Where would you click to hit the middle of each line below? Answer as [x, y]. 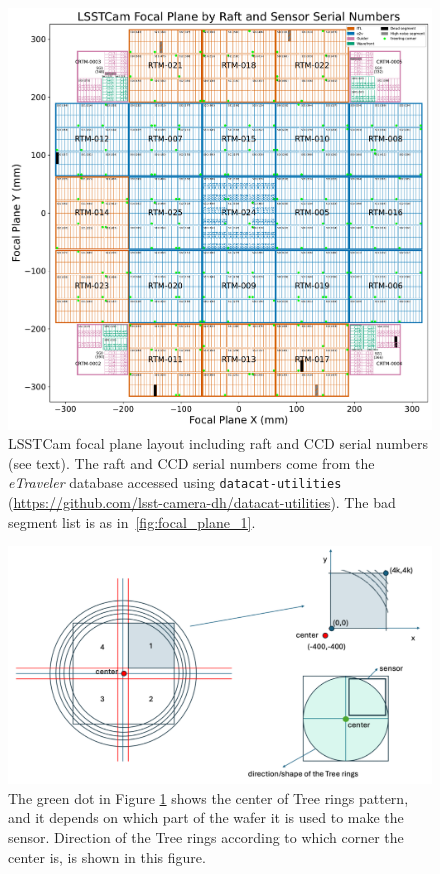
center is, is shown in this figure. [107, 856]
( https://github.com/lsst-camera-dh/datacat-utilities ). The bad [202, 501]
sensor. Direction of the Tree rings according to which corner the [206, 836]
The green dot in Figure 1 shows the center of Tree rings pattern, [208, 797]
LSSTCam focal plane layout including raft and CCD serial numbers [218, 443]
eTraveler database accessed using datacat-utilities [175, 482]
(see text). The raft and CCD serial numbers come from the [191, 462]
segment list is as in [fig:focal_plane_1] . [132, 521]
